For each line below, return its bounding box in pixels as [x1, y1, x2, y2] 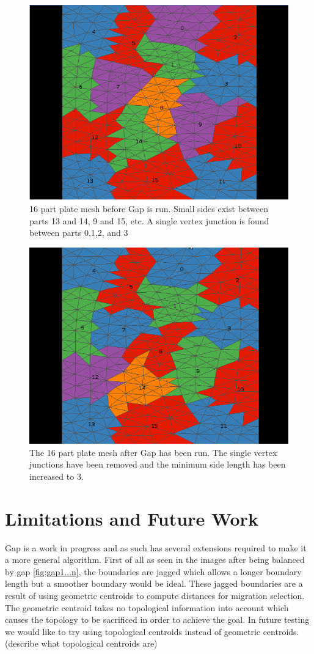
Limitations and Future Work [5, 505, 258, 531]
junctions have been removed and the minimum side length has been [29, 458, 286, 471]
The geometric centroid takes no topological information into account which [5, 601, 289, 614]
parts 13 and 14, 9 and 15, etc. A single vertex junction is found [29, 214, 269, 227]
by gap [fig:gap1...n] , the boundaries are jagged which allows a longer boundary [5, 565, 302, 578]
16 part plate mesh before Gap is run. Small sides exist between [29, 202, 269, 215]
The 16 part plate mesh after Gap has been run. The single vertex [29, 446, 277, 458]
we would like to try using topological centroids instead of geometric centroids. [5, 625, 299, 637]
